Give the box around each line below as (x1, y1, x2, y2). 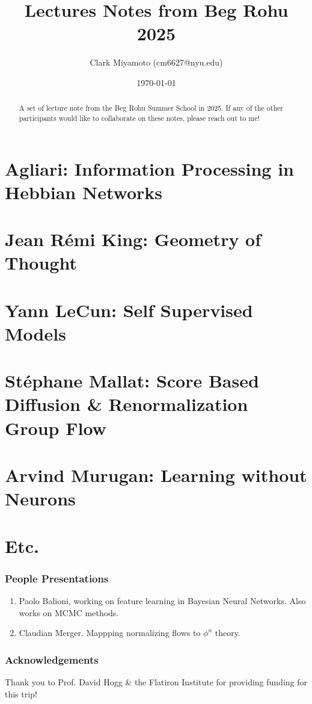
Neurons (5, 486, 76, 511)
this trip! (5, 687, 37, 700)
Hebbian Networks (5, 179, 162, 204)
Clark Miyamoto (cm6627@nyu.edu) (90, 56, 223, 69)
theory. (215, 626, 240, 639)
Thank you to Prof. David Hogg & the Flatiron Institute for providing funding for (5, 676, 308, 688)
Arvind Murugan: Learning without (5, 463, 307, 487)
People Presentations (5, 570, 109, 585)
